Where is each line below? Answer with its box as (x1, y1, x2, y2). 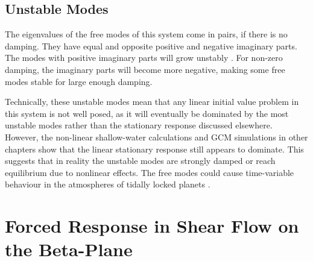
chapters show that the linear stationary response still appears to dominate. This (5, 142, 304, 155)
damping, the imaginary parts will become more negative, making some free (5, 63, 285, 75)
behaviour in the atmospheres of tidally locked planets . (5, 178, 210, 190)
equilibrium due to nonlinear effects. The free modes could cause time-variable (5, 166, 294, 178)
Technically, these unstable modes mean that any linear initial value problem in (5, 95, 299, 108)
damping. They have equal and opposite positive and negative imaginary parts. (5, 39, 297, 52)
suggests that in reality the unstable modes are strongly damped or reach (5, 154, 276, 167)
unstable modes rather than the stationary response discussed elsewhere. (5, 119, 273, 131)
